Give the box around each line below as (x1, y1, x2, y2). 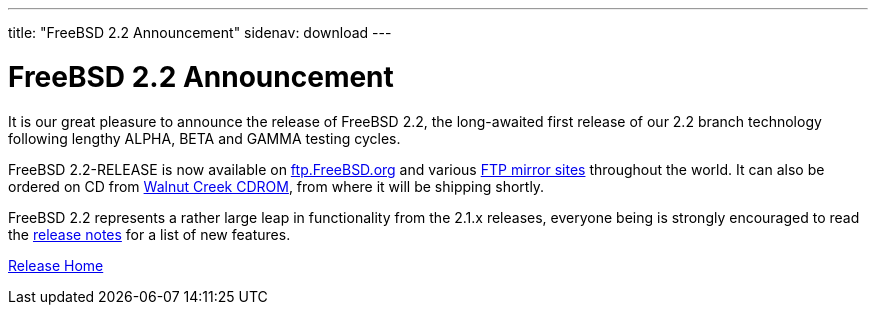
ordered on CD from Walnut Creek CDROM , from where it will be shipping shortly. (8, 177, 545, 195)
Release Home (8, 256, 104, 274)
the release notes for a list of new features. (8, 225, 291, 243)
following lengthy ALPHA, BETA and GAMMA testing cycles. (8, 129, 401, 147)
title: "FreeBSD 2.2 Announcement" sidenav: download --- (8, 24, 392, 41)
